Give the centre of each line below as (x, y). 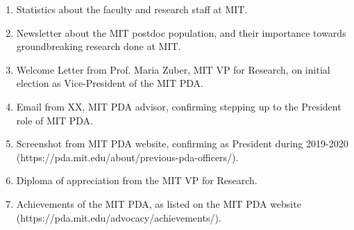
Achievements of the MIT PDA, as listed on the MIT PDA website (159, 203)
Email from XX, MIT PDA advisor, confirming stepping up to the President (179, 106)
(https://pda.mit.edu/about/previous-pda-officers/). (127, 157)
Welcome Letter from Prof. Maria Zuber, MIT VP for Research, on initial (173, 69)
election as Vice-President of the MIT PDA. (110, 83)
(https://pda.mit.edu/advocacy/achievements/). (119, 217)
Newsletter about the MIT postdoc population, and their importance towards (181, 32)
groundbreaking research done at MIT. (99, 46)
